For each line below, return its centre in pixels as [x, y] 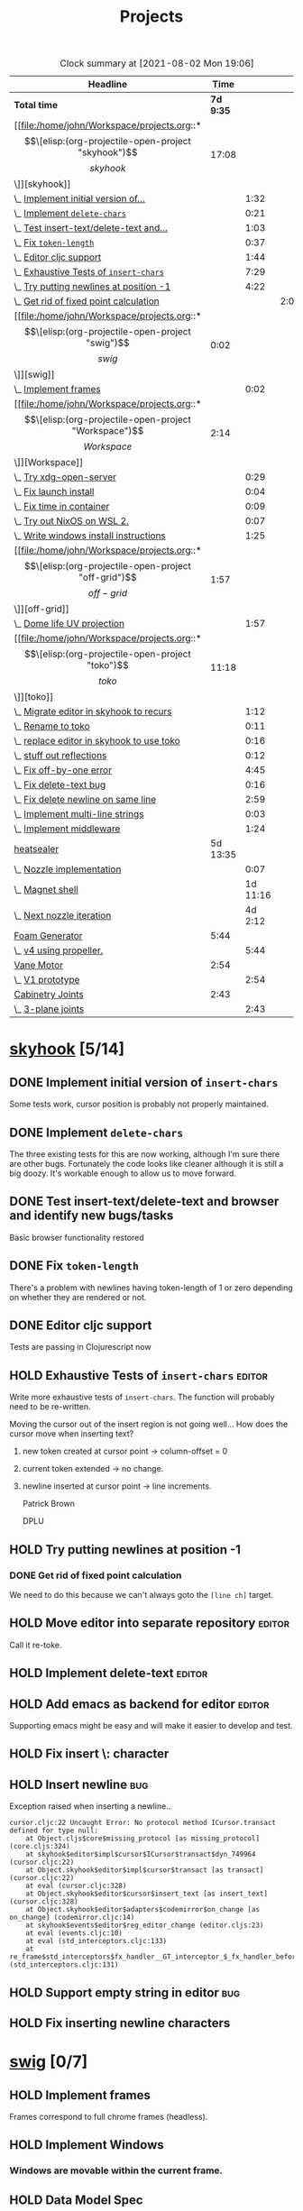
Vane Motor [39, 965]
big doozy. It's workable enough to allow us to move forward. [123, 1173]
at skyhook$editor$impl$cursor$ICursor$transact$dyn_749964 [141, 1855]
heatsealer [37, 849]
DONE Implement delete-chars [96, 1132]
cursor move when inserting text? [72, 1434]
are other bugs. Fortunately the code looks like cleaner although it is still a [147, 1164]
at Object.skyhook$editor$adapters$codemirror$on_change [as [142, 1910]
